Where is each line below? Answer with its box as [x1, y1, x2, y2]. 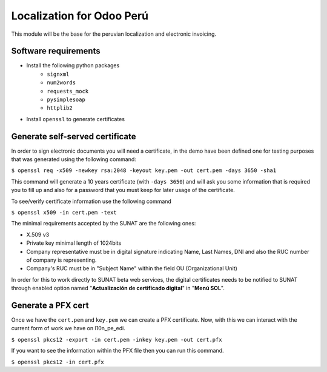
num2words [47, 79, 76, 86]
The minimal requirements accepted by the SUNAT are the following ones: [11, 220, 196, 227]
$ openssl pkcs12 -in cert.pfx [11, 358, 104, 365]
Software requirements [11, 46, 101, 56]
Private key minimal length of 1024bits [26, 239, 122, 247]
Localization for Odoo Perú [11, 9, 148, 22]
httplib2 [47, 105, 73, 111]
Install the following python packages [26, 62, 120, 69]
